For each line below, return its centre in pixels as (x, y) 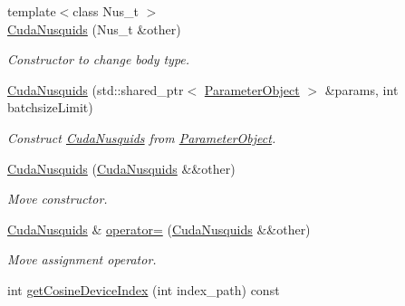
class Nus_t (106, 11)
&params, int (362, 89)
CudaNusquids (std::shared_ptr (96, 89)
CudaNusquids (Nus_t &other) (94, 29)
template (32, 11)
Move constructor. (58, 199)
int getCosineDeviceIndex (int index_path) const (144, 289)
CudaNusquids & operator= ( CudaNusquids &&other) (159, 229)
